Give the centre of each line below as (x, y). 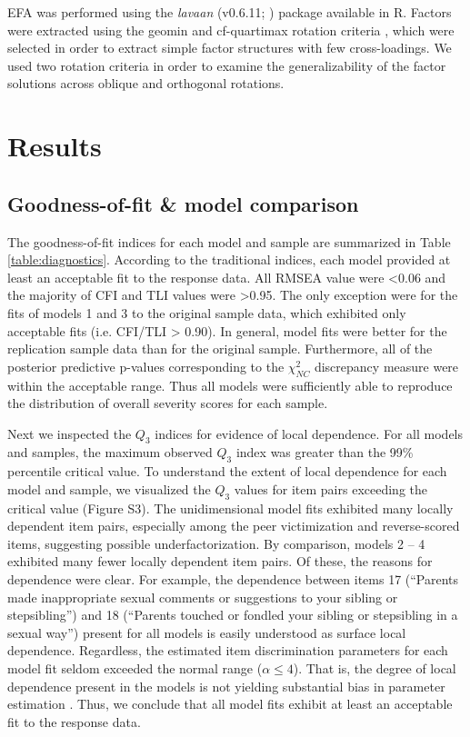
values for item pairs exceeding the (331, 488)
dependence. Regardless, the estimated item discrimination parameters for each (228, 650)
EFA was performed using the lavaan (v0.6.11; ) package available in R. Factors (230, 12)
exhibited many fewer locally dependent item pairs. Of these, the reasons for (220, 561)
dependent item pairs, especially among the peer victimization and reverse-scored (234, 526)
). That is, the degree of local (375, 668)
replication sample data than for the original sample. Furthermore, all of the (220, 349)
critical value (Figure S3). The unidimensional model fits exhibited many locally (230, 508)
